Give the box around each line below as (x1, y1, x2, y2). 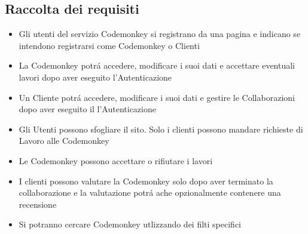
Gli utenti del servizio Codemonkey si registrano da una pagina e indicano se (19, 27, 301, 40)
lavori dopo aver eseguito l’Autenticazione (19, 70, 172, 83)
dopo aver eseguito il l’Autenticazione (19, 103, 156, 115)
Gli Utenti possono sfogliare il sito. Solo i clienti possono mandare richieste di (19, 122, 303, 135)
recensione (19, 198, 57, 210)
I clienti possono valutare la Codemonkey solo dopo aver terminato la (19, 174, 273, 187)
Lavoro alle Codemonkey (19, 134, 109, 147)
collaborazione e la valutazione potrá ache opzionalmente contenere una (19, 186, 281, 199)
